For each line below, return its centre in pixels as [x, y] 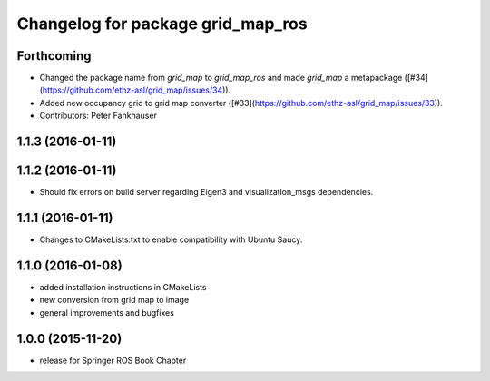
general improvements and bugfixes [107, 312]
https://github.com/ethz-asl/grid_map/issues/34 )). [137, 90]
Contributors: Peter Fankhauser [98, 116]
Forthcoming [54, 56]
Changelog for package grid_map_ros [162, 24]
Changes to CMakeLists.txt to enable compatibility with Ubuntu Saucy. [171, 239]
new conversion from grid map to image [114, 300]
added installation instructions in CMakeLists [123, 287]
